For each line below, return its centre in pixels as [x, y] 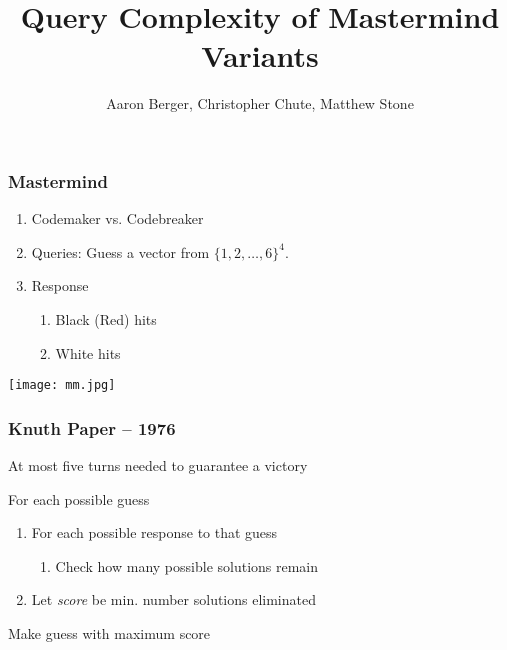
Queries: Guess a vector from [120, 251]
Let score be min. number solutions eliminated [173, 599]
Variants [260, 55]
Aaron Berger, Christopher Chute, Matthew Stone [260, 103]
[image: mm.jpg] [62, 385]
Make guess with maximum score [109, 633]
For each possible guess [79, 498]
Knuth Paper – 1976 [92, 427]
